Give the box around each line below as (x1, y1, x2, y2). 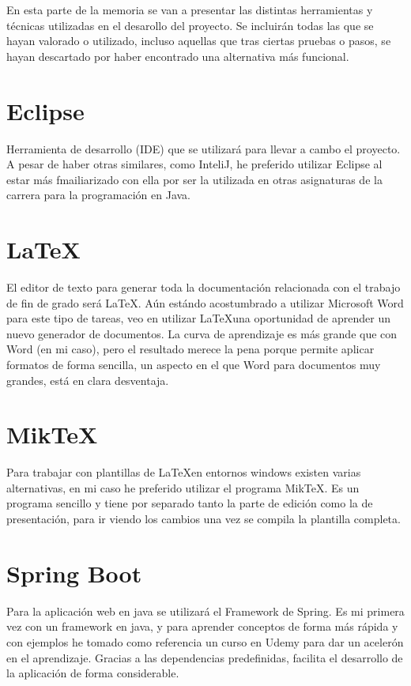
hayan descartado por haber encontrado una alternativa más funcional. (6, 47, 349, 64)
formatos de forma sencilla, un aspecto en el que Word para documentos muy (6, 356, 381, 372)
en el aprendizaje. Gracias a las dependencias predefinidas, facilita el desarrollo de (6, 649, 403, 665)
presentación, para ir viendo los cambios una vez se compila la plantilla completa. (6, 511, 401, 527)
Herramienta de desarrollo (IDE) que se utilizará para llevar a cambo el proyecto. (6, 140, 401, 156)
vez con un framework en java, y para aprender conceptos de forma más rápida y (6, 618, 398, 635)
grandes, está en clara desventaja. (6, 371, 169, 388)
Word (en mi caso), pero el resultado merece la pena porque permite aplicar (6, 341, 375, 357)
